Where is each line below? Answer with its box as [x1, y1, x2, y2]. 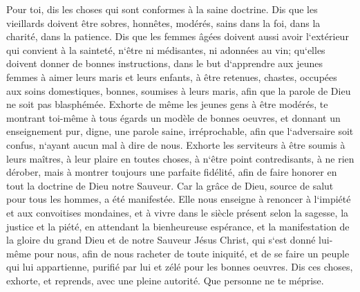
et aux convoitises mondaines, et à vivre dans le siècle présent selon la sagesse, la [6, 205, 349, 219]
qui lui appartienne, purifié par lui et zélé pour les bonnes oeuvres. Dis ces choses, [6, 259, 353, 274]
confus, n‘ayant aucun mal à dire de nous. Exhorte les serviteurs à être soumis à [6, 137, 345, 152]
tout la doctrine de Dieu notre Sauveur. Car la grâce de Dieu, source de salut [6, 178, 334, 192]
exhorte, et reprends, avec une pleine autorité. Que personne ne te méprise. [6, 273, 324, 287]
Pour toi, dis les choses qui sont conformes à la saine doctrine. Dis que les [6, 2, 318, 16]
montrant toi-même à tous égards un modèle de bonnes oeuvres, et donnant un [6, 110, 341, 125]
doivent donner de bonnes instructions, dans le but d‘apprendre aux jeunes [6, 56, 323, 71]
